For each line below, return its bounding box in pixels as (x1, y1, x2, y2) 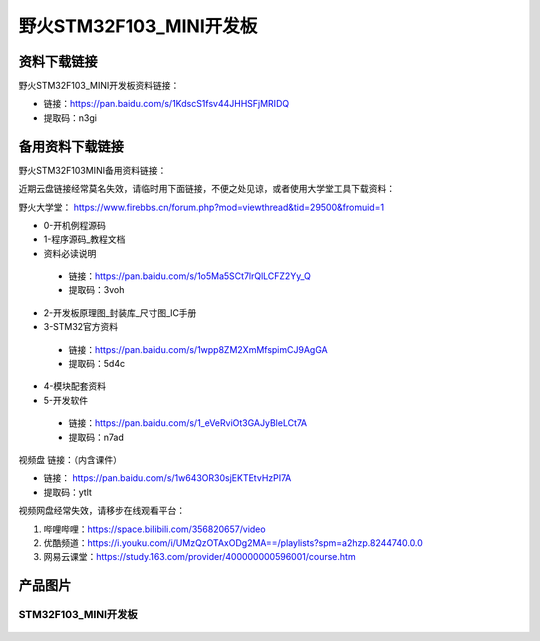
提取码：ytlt (43, 486, 92, 498)
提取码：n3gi (43, 111, 97, 124)
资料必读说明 (43, 247, 97, 259)
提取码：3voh (68, 284, 125, 296)
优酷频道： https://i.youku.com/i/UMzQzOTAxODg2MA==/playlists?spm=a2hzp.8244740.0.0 (43, 536, 424, 549)
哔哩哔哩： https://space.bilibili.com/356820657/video (43, 523, 266, 535)
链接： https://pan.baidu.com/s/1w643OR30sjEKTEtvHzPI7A (43, 472, 292, 484)
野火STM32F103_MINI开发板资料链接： (18, 80, 180, 92)
